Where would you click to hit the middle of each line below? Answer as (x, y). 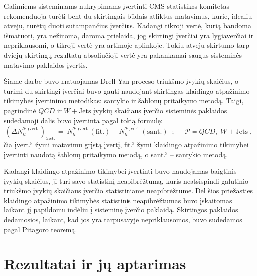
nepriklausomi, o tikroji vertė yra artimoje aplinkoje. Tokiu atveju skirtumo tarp (127, 45)
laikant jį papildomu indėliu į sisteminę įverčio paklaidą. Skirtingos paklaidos (121, 210)
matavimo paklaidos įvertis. (46, 64)
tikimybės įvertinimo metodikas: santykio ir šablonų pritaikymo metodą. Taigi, (124, 101)
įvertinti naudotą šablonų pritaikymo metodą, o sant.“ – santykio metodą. (116, 154)
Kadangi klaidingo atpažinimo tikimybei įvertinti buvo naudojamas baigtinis (120, 171)
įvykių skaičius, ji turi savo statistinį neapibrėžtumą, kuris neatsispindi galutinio (126, 180)
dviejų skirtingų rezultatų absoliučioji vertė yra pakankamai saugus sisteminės (123, 54)
